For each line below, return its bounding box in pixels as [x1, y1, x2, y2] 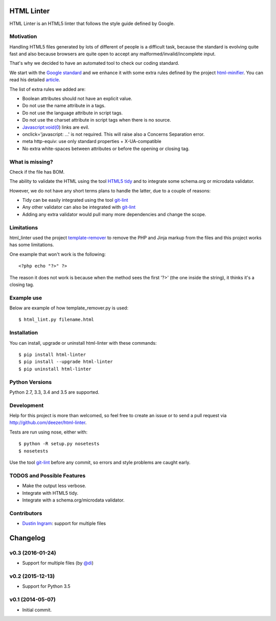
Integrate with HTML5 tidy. [22, 490, 79, 496]
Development [9, 401, 44, 409]
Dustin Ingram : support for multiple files [22, 520, 106, 527]
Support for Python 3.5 [22, 583, 71, 589]
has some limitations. [9, 242, 54, 248]
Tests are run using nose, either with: [9, 429, 88, 435]
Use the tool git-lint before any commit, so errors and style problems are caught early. [9, 460, 191, 465]
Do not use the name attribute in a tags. [22, 103, 106, 109]
